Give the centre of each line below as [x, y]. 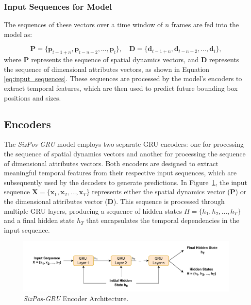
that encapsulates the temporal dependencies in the [163, 220]
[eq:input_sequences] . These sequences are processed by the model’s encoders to [123, 78]
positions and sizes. [33, 97]
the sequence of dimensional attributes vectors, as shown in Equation [107, 69]
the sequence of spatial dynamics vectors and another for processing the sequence [125, 153]
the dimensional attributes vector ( [56, 201]
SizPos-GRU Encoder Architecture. [76, 298]
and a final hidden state [39, 220]
